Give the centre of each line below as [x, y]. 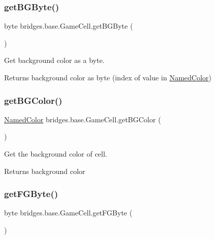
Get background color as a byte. [55, 60]
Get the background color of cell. [56, 154]
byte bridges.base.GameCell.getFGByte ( [68, 213]
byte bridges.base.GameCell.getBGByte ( [69, 26]
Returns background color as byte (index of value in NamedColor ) [108, 77]
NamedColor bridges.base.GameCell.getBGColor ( [83, 119]
